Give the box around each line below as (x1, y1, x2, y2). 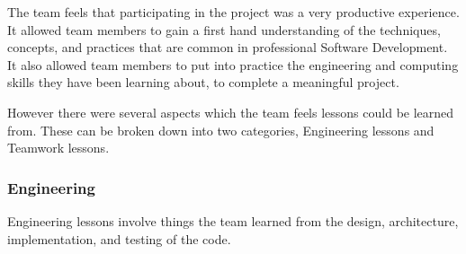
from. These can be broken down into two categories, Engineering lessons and (7, 120, 435, 139)
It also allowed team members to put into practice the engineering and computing (7, 55, 459, 74)
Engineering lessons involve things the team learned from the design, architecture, (7, 211, 459, 230)
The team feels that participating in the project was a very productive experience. (7, 3, 460, 21)
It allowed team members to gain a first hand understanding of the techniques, (7, 20, 441, 39)
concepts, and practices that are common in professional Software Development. (7, 38, 448, 57)
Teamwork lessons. (7, 138, 110, 157)
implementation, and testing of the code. (7, 229, 231, 248)
